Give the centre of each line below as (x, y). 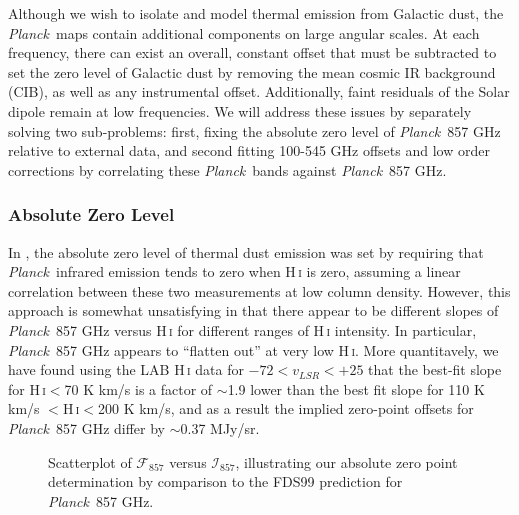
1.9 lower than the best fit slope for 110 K (356, 388)
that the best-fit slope (435, 369)
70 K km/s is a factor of (138, 388)
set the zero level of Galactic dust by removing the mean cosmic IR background (252, 71)
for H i (27, 388)
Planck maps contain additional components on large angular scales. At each (244, 32)
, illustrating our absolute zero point (346, 461)
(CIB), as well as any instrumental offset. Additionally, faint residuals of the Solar (259, 91)
